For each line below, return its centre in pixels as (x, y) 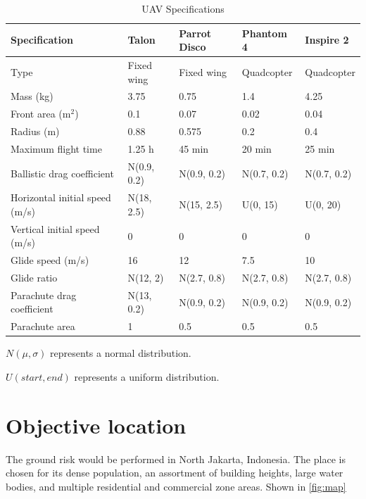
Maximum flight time (56, 149)
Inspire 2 (327, 40)
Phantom (264, 33)
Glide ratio (34, 277)
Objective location (96, 425)
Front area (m (41, 114)
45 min (194, 149)
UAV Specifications (183, 8)
